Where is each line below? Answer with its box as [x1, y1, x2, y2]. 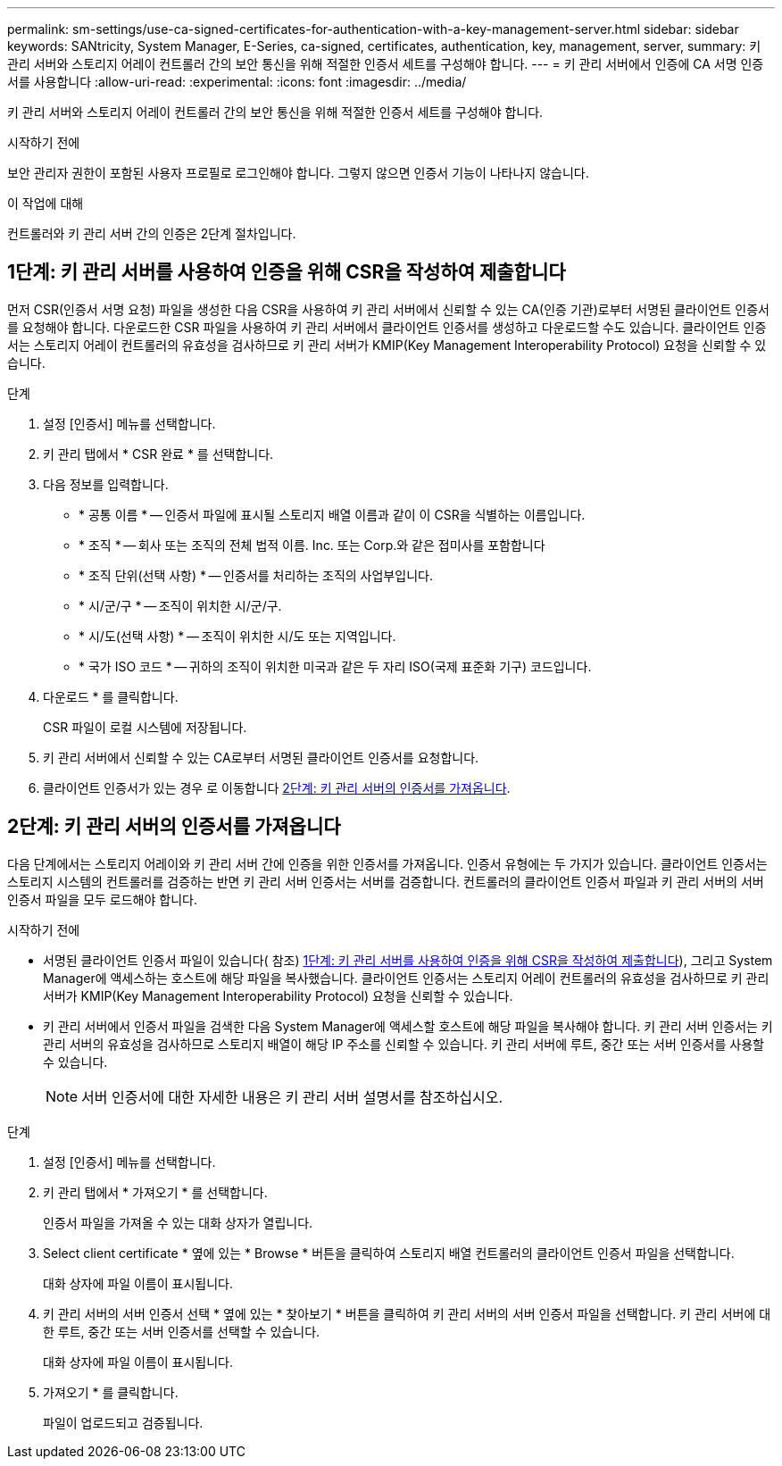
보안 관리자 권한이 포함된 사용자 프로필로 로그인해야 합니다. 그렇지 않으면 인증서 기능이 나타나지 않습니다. [7, 165, 589, 180]
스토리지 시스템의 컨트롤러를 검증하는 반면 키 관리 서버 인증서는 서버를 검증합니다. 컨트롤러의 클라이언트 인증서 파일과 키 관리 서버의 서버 [7, 873, 764, 889]
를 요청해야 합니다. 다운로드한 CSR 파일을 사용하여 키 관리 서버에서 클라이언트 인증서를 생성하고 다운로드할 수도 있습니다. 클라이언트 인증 [7, 319, 767, 335]
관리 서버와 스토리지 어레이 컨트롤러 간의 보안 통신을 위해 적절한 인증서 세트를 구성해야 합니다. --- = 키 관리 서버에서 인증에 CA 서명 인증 [7, 56, 764, 71]
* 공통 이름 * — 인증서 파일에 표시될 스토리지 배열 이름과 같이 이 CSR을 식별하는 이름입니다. [79, 506, 586, 522]
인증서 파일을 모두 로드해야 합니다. [7, 891, 197, 907]
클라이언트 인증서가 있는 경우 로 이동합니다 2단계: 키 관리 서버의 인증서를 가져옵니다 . [43, 779, 511, 795]
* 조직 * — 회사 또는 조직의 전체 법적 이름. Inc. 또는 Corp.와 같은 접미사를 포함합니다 [79, 537, 545, 553]
